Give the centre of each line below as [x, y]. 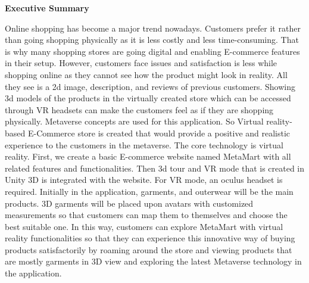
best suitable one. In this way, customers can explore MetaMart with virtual [144, 226]
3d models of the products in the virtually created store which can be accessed [148, 98]
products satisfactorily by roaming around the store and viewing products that [149, 249]
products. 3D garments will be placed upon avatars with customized [129, 203]
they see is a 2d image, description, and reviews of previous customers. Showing [150, 86]
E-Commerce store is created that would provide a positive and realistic [159, 133]
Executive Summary [47, 8]
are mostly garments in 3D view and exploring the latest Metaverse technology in [153, 261]
